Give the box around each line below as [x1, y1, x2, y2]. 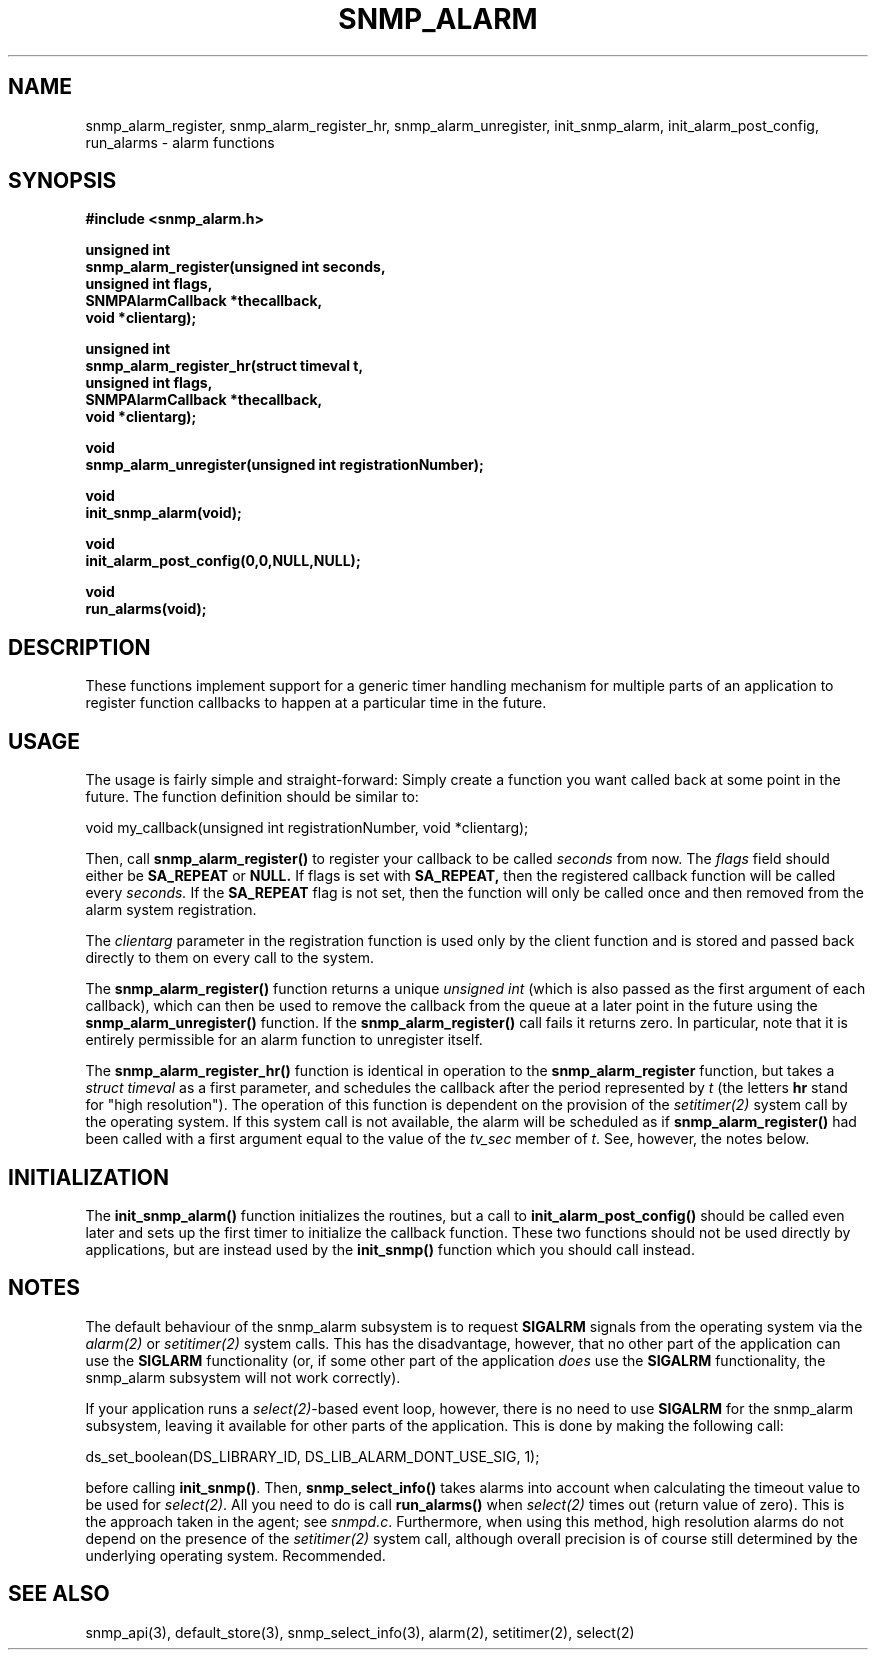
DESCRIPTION [8, 634, 151, 660]
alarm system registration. [85, 901, 257, 919]
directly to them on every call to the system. [85, 949, 374, 967]
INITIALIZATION [8, 1164, 170, 1190]
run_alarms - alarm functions [85, 133, 275, 151]
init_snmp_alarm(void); [85, 504, 242, 522]
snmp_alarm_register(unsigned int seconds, [85, 258, 386, 276]
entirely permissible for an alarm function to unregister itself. [85, 1031, 483, 1049]
